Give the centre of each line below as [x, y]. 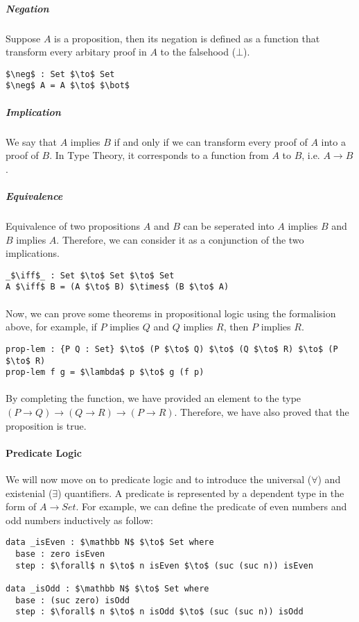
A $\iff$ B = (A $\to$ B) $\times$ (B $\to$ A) [117, 287]
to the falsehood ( [198, 52]
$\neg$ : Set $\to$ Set [60, 74]
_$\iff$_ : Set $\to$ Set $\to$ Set [90, 275]
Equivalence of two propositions [73, 225]
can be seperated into [229, 225]
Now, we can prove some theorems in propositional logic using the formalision [171, 313]
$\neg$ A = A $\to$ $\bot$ [68, 86]
